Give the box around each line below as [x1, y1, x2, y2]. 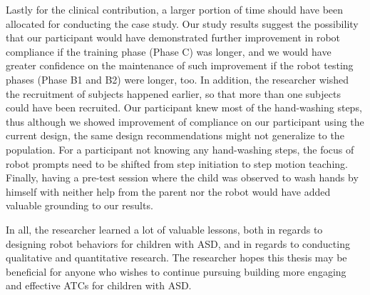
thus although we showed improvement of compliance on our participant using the [6, 114, 364, 129]
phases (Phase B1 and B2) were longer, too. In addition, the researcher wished [6, 71, 349, 86]
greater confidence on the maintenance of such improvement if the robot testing [6, 58, 354, 73]
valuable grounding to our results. [6, 198, 153, 213]
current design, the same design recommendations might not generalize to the [6, 128, 344, 143]
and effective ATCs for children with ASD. [6, 278, 192, 293]
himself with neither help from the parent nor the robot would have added [6, 184, 331, 199]
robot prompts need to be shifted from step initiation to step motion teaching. [6, 156, 348, 171]
